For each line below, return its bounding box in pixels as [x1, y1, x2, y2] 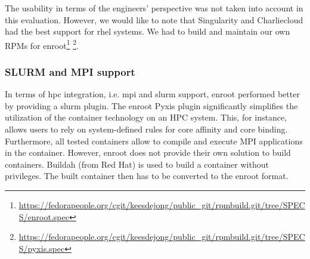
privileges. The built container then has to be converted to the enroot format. [5, 169, 289, 182]
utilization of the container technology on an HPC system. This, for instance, [5, 111, 287, 124]
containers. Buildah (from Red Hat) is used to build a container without [5, 158, 269, 170]
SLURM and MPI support [5, 64, 135, 79]
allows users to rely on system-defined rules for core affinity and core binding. [5, 123, 288, 135]
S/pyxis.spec [18, 242, 65, 254]
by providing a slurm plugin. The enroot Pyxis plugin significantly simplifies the [5, 99, 298, 112]
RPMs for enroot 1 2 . [5, 37, 79, 51]
